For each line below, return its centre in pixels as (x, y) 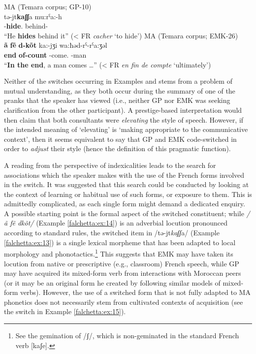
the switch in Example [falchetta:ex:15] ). (65, 311)
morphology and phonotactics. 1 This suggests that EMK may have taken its (119, 253)
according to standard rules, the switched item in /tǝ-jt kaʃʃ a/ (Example (112, 233)
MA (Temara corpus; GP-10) (48, 6)
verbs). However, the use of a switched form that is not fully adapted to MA (135, 292)
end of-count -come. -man (45, 54)
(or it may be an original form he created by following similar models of (112, 282)
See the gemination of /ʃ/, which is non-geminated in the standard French (127, 336)
